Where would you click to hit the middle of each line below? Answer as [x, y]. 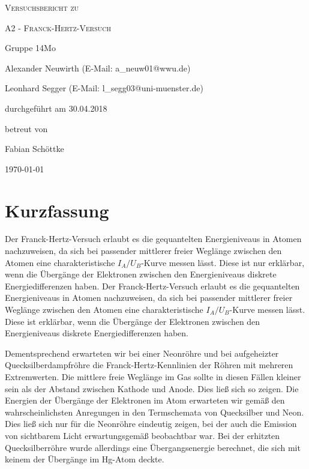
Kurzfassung [57, 210]
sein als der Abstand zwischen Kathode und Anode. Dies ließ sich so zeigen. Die [152, 388]
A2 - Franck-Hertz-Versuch [58, 27]
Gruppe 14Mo [30, 48]
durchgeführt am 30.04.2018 [56, 108]
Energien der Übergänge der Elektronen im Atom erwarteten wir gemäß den [145, 400]
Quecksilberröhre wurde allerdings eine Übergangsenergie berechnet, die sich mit [153, 447]
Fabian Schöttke [34, 149]
